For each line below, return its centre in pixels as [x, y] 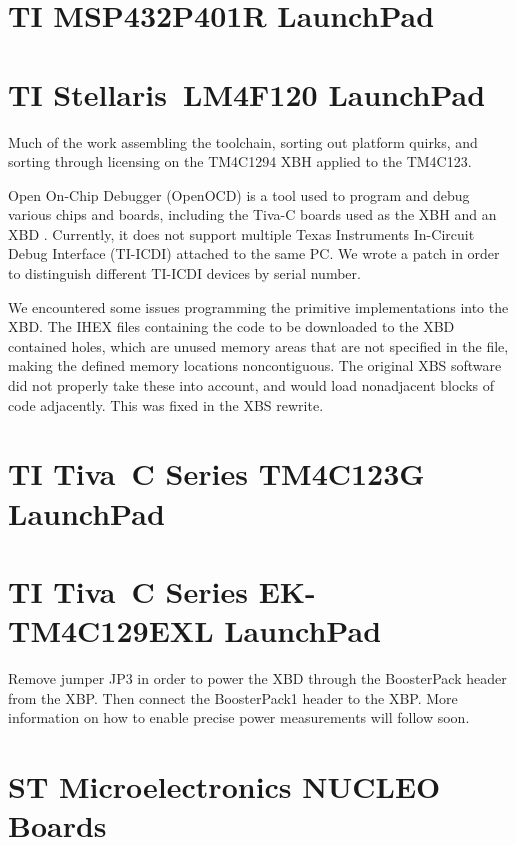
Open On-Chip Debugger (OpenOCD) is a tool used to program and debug [239, 194]
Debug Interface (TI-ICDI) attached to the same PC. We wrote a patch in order [254, 253]
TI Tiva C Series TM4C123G [216, 473]
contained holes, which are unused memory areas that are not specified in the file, [258, 345]
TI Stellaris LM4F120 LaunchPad [247, 93]
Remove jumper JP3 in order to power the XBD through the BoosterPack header [257, 678]
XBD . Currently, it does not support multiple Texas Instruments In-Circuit [241, 233]
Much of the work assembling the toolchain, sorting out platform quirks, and [243, 141]
